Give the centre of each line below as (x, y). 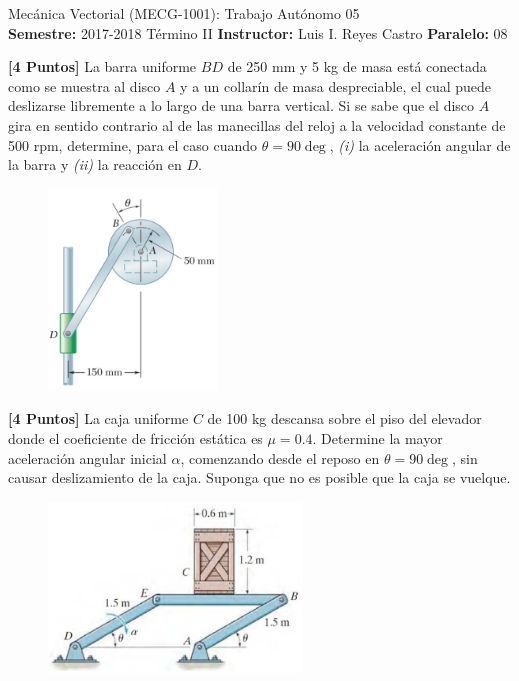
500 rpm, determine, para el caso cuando (133, 144)
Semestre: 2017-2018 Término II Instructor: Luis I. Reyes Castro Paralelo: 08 (258, 32)
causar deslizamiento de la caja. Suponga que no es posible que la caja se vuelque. (259, 477)
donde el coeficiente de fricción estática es (135, 437)
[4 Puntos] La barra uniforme (102, 66)
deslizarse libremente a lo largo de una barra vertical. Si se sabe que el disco (241, 105)
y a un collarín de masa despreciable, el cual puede (336, 85)
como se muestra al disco (84, 85)
